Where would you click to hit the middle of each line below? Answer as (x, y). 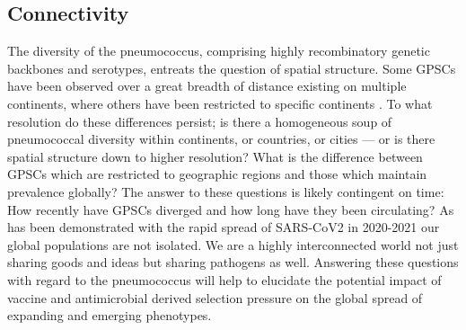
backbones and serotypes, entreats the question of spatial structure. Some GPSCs (232, 68)
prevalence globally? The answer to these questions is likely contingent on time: (226, 191)
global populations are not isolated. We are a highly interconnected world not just (233, 244)
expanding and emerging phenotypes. (110, 315)
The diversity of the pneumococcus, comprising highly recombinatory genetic (219, 51)
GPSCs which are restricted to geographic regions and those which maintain (217, 174)
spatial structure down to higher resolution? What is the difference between (215, 156)
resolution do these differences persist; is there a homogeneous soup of (200, 121)
